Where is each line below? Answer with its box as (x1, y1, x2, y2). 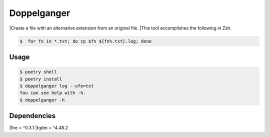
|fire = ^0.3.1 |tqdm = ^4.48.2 (9, 125, 68, 131)
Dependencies (9, 111, 56, 120)
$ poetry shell (19, 69, 57, 75)
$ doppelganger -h (19, 97, 65, 102)
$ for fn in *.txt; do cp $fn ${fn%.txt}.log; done (19, 38, 152, 44)
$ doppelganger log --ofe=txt (19, 83, 94, 88)
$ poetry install (19, 76, 62, 82)
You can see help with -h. (19, 90, 86, 96)
